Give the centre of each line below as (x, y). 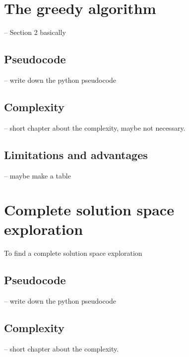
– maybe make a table (37, 175)
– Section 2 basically (35, 32)
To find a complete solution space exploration (73, 253)
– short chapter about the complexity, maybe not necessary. (95, 127)
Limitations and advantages (76, 154)
